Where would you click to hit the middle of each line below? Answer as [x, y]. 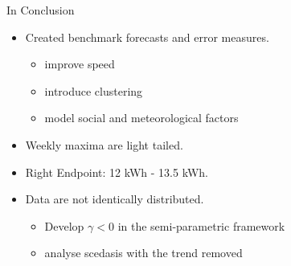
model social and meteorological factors [141, 118]
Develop [64, 225]
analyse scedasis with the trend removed [143, 253]
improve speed [80, 64]
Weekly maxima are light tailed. [104, 144]
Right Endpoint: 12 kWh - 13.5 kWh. [117, 172]
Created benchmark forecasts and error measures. [147, 37]
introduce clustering [94, 90]
